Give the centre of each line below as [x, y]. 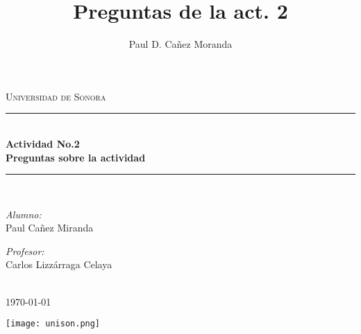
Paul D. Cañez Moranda [180, 44]
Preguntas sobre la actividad [76, 157]
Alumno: [24, 214]
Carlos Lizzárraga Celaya [59, 264]
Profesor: [25, 250]
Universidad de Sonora [56, 96]
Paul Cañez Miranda [50, 228]
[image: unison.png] [53, 324]
